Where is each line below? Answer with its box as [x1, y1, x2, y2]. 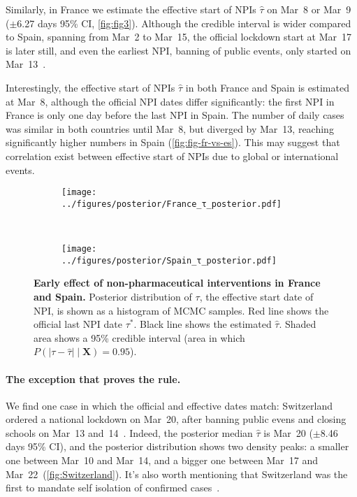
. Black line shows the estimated [133, 317, 272, 331]
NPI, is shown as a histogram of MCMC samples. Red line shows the [34, 303, 329, 317]
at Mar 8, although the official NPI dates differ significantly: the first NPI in [6, 94, 335, 108]
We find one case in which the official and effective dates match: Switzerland [6, 398, 333, 412]
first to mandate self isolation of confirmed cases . [6, 480, 220, 495]
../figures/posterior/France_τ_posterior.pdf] [61, 199, 282, 209]
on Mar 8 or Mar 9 [267, 2, 351, 16]
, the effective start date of [199, 289, 314, 303]
